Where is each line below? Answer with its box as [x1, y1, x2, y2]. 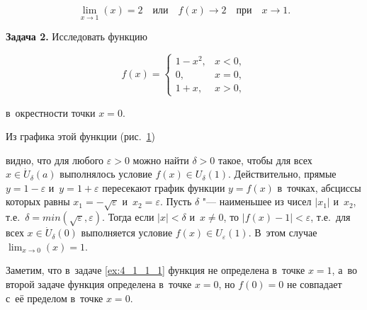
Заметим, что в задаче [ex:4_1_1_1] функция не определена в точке [6, 263, 305, 277]
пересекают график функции [102, 180, 225, 195]
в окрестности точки [6, 105, 96, 120]
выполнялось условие [60, 166, 152, 181]
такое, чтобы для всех [218, 152, 312, 167]
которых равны [6, 194, 70, 209]
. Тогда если [102, 209, 154, 224]
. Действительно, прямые [228, 166, 337, 181]
